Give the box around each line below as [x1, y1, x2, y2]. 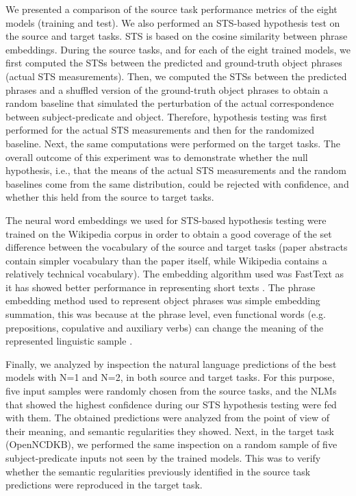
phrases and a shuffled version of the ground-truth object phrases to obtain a [5, 82, 329, 97]
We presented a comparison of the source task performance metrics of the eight [5, 2, 338, 16]
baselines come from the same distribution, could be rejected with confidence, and [5, 176, 349, 190]
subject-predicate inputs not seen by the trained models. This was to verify [5, 451, 321, 464]
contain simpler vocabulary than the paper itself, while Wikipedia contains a [5, 253, 327, 267]
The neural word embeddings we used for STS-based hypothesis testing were [5, 212, 327, 227]
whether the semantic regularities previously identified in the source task [5, 464, 311, 478]
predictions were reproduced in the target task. [5, 478, 203, 492]
